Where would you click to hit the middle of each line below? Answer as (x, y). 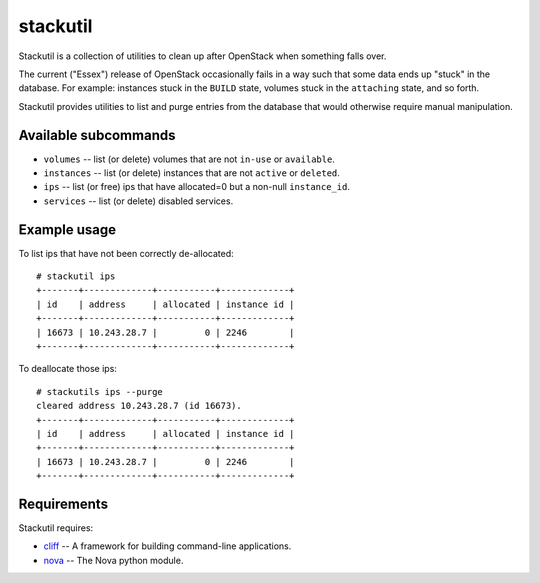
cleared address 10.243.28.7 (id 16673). (139, 406)
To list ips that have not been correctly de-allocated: (126, 253)
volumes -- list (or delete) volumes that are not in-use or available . (189, 159)
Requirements (63, 503)
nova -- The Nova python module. (113, 560)
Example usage (67, 229)
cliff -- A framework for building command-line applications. (167, 546)
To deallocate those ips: (67, 369)
